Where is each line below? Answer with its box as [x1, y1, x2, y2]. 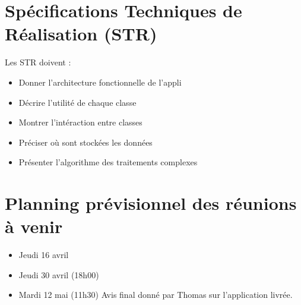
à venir [5, 214, 63, 238]
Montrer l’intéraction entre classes [18, 116, 142, 128]
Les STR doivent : [5, 56, 71, 68]
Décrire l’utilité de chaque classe [18, 96, 137, 108]
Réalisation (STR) [5, 21, 157, 46]
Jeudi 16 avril [18, 249, 69, 261]
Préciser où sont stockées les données [18, 136, 153, 148]
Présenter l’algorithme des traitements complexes [18, 156, 198, 168]
